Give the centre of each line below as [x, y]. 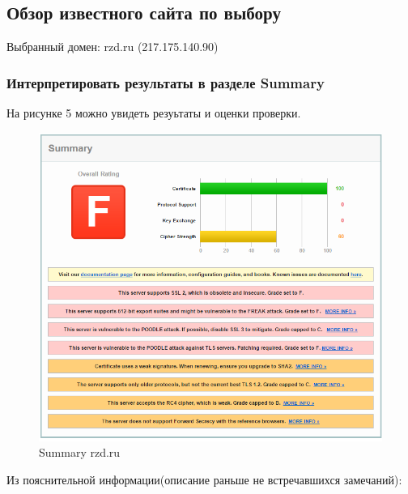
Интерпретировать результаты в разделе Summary [166, 82]
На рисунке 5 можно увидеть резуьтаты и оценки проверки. [154, 113]
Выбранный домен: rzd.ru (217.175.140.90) [113, 47]
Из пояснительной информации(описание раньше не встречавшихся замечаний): [204, 479]
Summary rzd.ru [80, 452]
